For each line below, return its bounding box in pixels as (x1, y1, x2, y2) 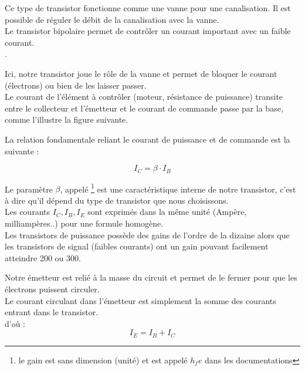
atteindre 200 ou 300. (5, 251, 81, 264)
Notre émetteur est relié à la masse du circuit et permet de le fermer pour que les (5, 271, 297, 284)
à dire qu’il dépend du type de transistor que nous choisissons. (5, 194, 229, 206)
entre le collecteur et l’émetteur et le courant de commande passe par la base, (5, 102, 283, 114)
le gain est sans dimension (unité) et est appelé (18, 353, 188, 366)
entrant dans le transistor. (5, 306, 99, 318)
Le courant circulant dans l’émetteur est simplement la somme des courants (5, 294, 276, 306)
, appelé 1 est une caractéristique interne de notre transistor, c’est (60, 181, 296, 195)
